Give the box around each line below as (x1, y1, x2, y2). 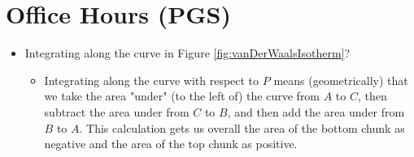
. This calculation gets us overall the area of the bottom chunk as (79, 119, 405, 136)
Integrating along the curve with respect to (44, 71, 259, 88)
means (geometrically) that (273, 71, 408, 88)
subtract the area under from (44, 103, 190, 120)
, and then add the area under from (227, 103, 405, 120)
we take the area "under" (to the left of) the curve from (44, 87, 320, 104)
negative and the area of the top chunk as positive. (44, 135, 298, 152)
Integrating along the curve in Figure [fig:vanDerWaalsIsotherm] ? (24, 45, 351, 62)
